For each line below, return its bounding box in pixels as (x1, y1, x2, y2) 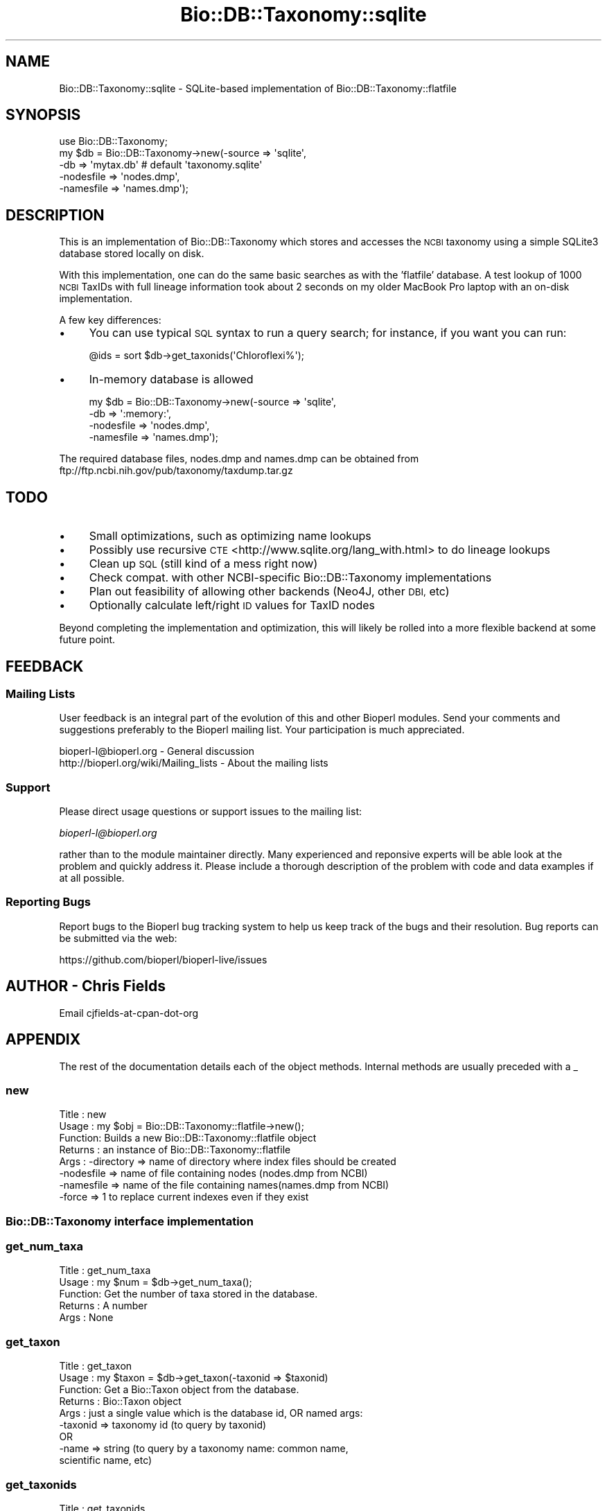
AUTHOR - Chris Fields (6, 977, 166, 995)
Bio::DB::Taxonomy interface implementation (6, 1214, 254, 1228)
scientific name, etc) (59, 1454, 152, 1467)
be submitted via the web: (59, 932, 177, 944)
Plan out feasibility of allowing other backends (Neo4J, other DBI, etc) (89, 584, 450, 599)
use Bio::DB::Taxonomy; (59, 135, 168, 148)
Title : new (59, 1108, 107, 1121)
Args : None (59, 1311, 114, 1324)
